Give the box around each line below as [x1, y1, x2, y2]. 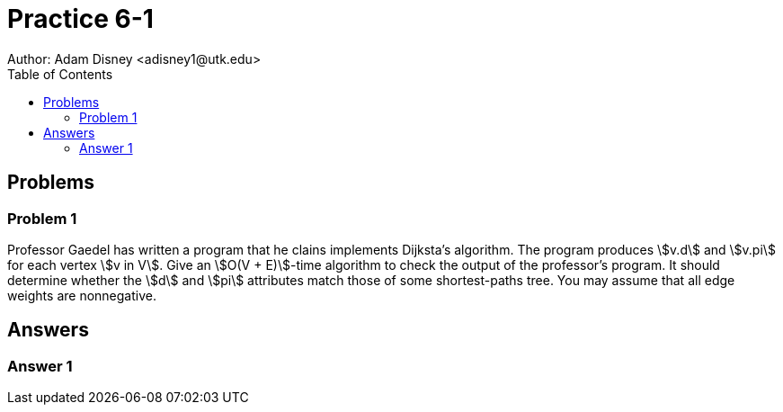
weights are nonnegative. [7, 287, 156, 303]
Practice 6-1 [7, 4, 154, 34]
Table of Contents [7, 66, 113, 82]
